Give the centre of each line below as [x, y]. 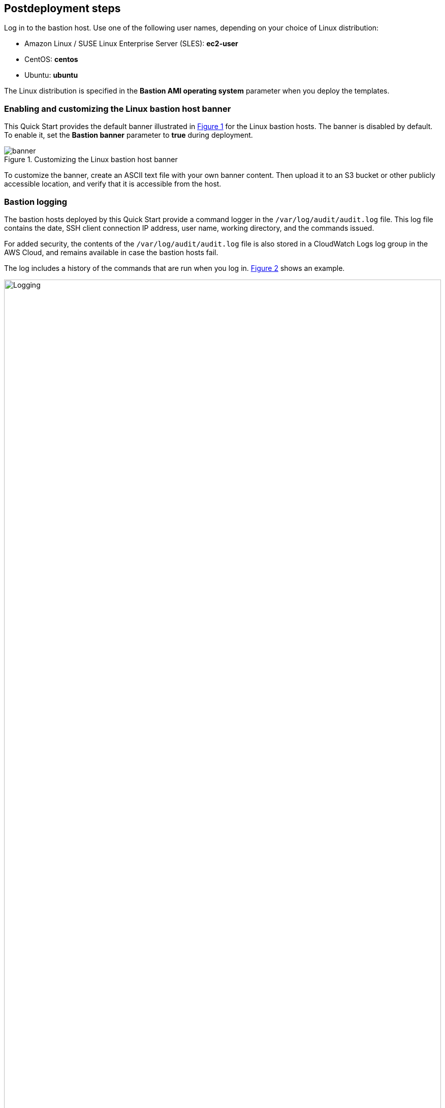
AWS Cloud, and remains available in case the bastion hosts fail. [111, 252]
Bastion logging [36, 202]
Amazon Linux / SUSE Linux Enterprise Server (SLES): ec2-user [131, 44]
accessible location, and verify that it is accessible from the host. [113, 184]
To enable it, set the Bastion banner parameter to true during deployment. [129, 135]
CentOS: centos [51, 59]
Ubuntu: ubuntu [51, 75]
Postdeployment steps [62, 8]
